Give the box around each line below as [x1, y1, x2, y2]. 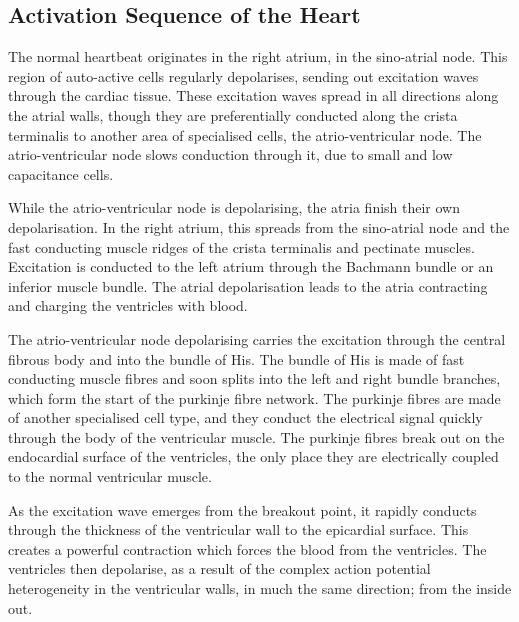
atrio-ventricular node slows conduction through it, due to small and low [8, 144, 453, 165]
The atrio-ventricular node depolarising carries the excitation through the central [8, 328, 506, 349]
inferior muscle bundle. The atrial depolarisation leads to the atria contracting [8, 275, 488, 296]
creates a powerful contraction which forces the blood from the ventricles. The [8, 538, 487, 559]
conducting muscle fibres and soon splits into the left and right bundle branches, [8, 368, 501, 389]
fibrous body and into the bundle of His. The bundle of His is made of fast [8, 348, 465, 369]
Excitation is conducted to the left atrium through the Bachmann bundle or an [8, 256, 494, 277]
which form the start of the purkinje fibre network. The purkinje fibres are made [8, 387, 501, 408]
